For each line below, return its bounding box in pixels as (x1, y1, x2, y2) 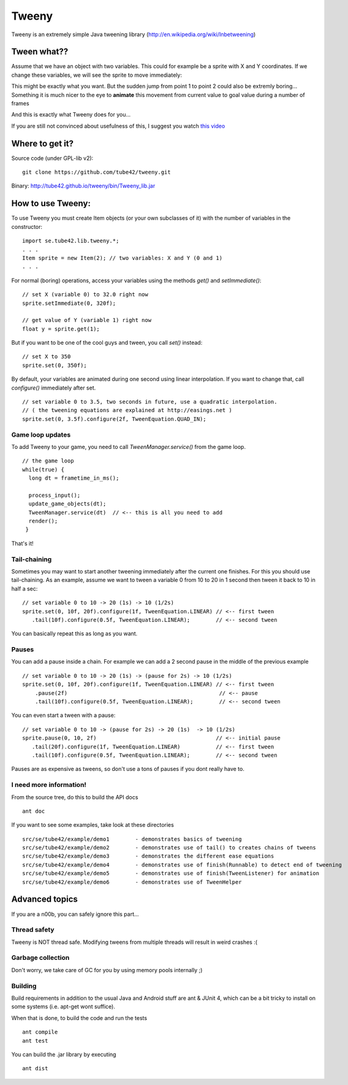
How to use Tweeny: (11, 198, 91, 209)
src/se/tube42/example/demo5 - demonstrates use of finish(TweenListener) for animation (22, 870, 320, 877)
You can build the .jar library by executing (11, 1051, 116, 1058)
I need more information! (11, 781, 87, 789)
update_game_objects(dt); (28, 500, 107, 507)
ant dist (22, 1065, 48, 1072)
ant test (22, 1037, 48, 1044)
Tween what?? (11, 47, 69, 57)
